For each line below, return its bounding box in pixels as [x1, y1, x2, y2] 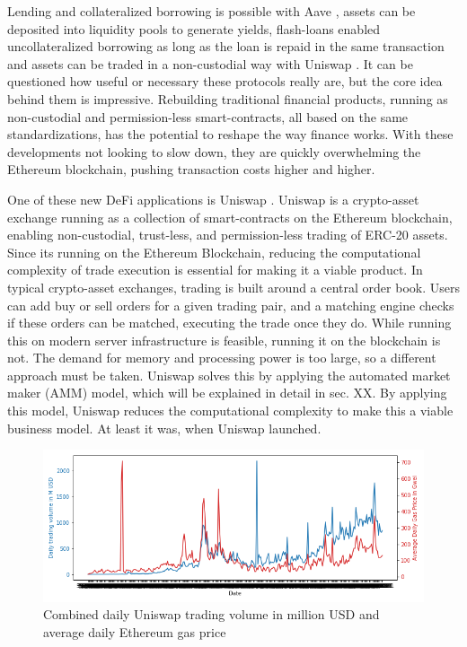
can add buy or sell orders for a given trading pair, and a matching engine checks [7, 295, 454, 314]
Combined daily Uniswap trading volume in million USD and [43, 605, 380, 624]
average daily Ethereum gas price [43, 623, 226, 642]
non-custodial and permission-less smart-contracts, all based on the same [7, 107, 409, 126]
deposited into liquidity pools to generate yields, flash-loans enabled [7, 19, 381, 38]
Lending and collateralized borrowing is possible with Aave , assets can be [7, 2, 416, 20]
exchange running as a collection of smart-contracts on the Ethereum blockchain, [7, 207, 453, 226]
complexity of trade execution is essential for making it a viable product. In [7, 260, 423, 279]
